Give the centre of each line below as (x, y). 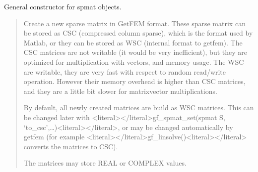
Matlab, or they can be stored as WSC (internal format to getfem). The (133, 42)
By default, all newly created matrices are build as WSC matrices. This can (139, 107)
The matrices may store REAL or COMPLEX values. (105, 163)
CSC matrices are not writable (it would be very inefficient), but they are (135, 52)
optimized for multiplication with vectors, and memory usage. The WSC (134, 62)
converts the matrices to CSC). (71, 146)
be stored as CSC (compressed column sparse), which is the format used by (138, 33)
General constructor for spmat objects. (63, 6)
